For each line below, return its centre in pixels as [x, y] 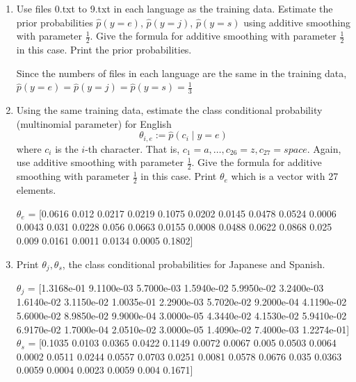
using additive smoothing [297, 22]
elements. [36, 190]
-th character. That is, [132, 148]
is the [67, 148]
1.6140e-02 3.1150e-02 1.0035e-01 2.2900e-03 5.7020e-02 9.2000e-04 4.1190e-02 [181, 302]
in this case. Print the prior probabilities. [104, 50]
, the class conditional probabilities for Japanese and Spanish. [194, 264]
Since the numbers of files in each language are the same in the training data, [181, 73]
